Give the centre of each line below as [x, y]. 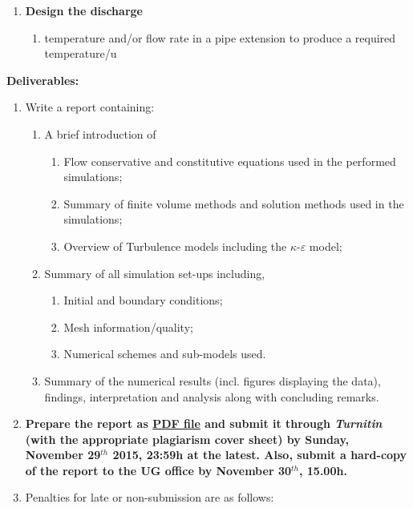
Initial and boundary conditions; [143, 300]
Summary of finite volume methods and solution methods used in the [234, 203]
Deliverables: [43, 80]
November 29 [63, 455]
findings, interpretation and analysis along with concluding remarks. [212, 396]
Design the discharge [84, 10]
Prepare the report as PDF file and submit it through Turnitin [204, 423]
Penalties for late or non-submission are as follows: [150, 497]
